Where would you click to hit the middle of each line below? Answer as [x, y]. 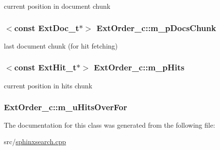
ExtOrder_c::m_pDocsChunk [156, 27]
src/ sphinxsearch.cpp [35, 142]
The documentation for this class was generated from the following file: [110, 125]
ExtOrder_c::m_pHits [139, 67]
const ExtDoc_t [47, 27]
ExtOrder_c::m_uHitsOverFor [66, 107]
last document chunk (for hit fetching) [61, 45]
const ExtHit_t [45, 67]
